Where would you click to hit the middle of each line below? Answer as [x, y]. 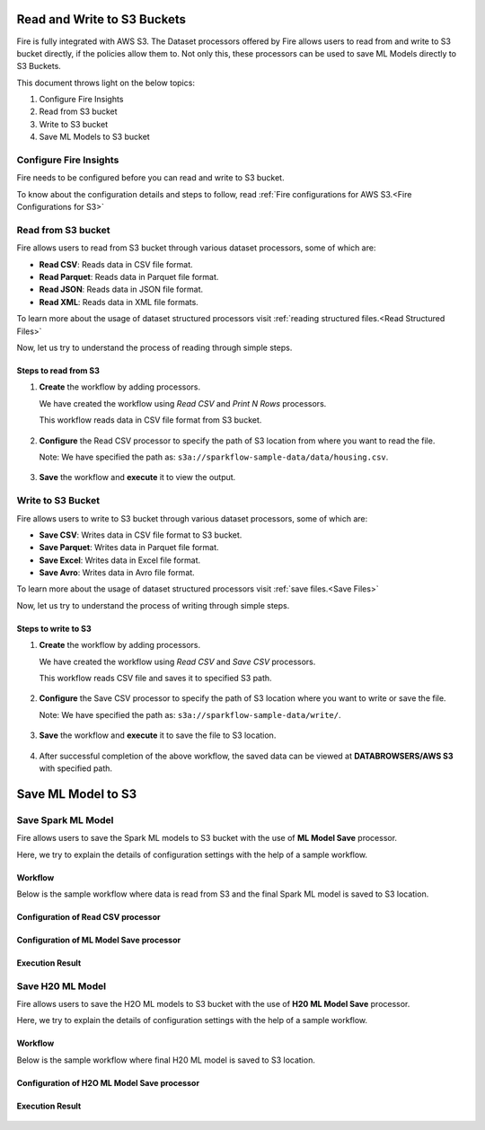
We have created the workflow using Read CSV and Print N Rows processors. [183, 403]
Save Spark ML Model [65, 819]
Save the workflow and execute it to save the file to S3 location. [158, 735]
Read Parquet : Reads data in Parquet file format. [129, 277]
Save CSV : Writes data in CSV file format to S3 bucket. [141, 535]
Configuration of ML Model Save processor [99, 940]
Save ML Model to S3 [77, 794]
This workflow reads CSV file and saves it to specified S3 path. [156, 679]
